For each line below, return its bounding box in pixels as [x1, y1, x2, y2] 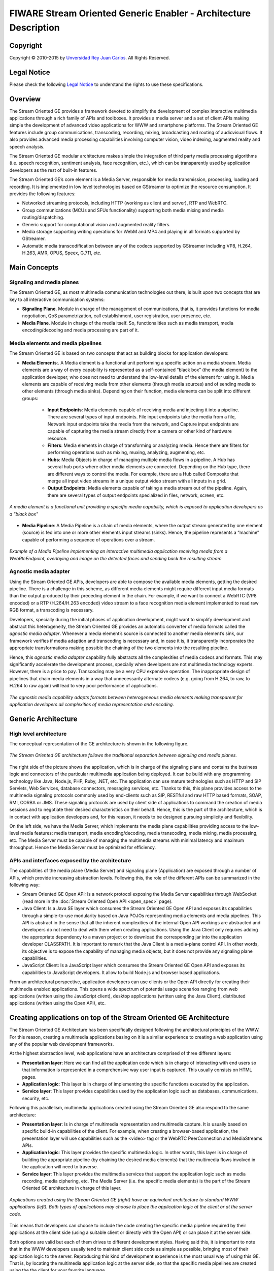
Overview [9, 95, 41, 103]
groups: [22, 395, 39, 401]
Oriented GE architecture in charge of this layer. [22, 1185, 122, 1191]
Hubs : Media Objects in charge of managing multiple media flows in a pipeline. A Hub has [47, 457, 235, 463]
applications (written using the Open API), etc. [9, 1000, 106, 1006]
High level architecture [9, 730, 67, 737]
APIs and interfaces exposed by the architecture [9, 857, 131, 864]
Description [9, 22, 60, 33]
